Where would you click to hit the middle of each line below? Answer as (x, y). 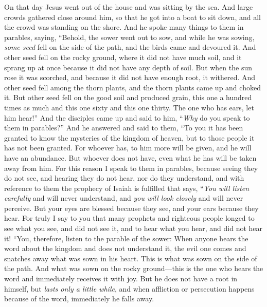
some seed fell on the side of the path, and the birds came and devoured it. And (130, 47)
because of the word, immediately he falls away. (79, 299)
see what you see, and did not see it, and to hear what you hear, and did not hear (133, 228)
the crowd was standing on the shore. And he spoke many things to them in (124, 27)
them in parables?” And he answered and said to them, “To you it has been (124, 128)
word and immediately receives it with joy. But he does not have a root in (121, 279)
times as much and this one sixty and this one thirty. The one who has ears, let (129, 107)
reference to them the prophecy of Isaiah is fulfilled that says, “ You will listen (127, 188)
